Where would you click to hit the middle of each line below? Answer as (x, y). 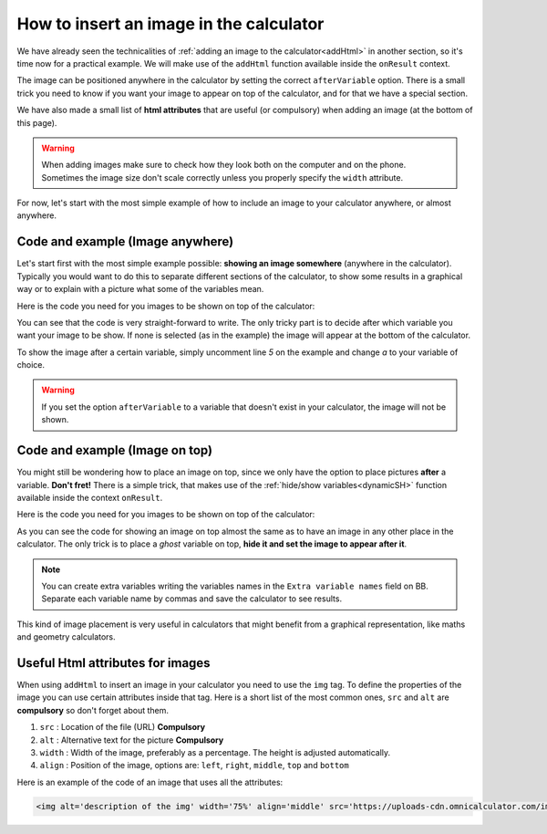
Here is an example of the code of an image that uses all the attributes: (150, 782)
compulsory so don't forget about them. (93, 710)
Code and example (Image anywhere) (125, 242)
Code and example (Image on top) (115, 450)
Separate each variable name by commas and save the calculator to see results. (191, 599)
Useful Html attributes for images (114, 663)
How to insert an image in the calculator (170, 24)
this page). (37, 122)
